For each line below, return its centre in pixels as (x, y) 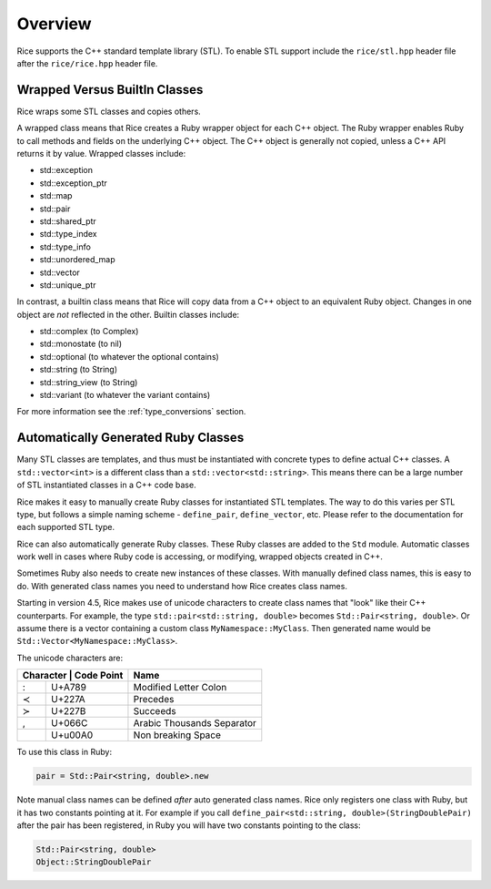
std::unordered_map (77, 260)
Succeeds (155, 711)
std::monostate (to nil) (81, 344)
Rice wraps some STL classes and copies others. (109, 111)
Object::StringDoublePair (94, 862)
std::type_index (68, 234)
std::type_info (65, 247)
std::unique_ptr (68, 285)
